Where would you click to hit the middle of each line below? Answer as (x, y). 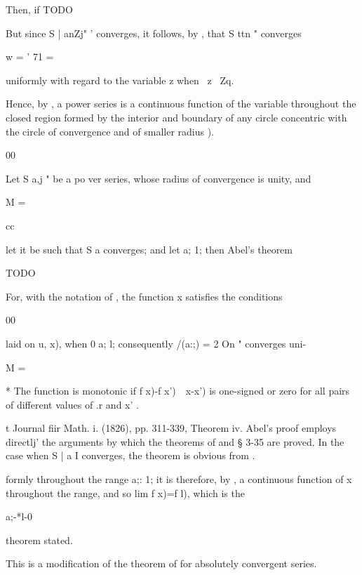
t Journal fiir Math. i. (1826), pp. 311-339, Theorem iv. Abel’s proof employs (171, 428)
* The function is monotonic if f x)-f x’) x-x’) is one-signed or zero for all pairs (178, 391)
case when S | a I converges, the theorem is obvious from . (130, 455)
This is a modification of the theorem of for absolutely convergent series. (161, 563)
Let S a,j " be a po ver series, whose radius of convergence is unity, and (159, 178)
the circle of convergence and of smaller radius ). (110, 131)
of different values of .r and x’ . (72, 404)
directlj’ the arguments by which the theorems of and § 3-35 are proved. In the (175, 441)
